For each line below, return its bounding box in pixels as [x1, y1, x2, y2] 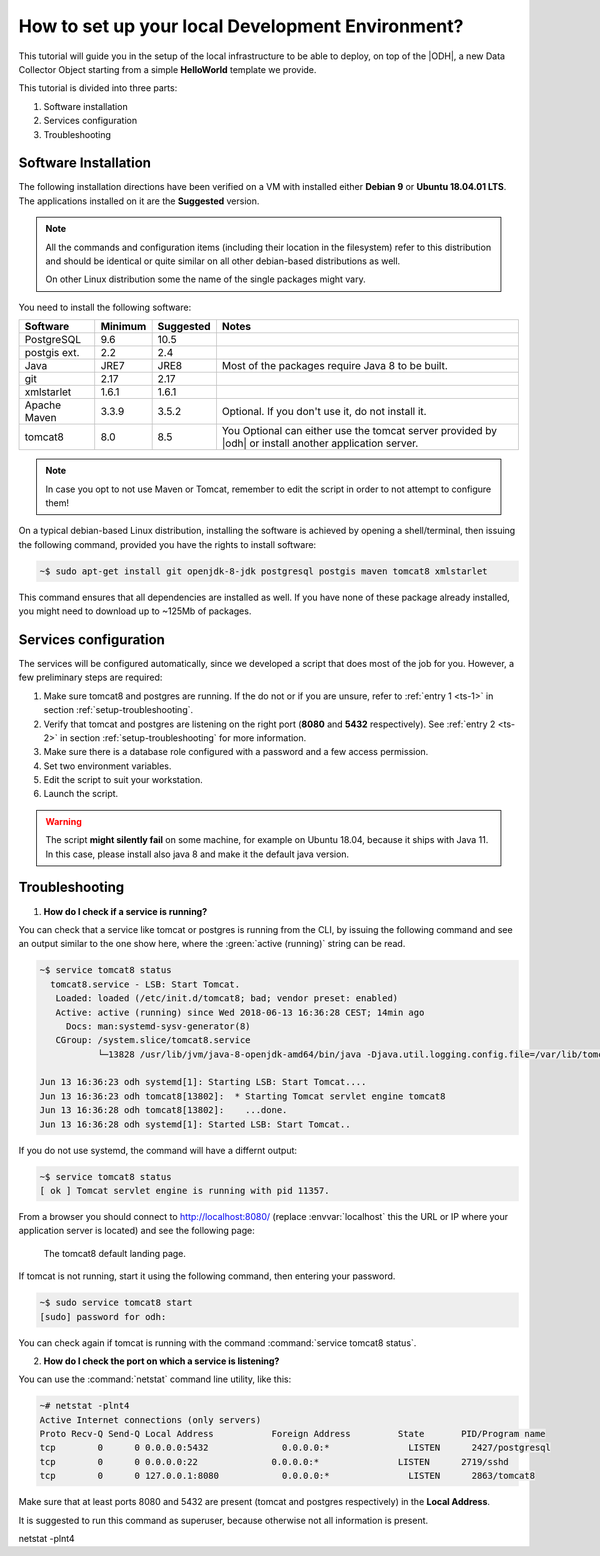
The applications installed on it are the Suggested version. [18, 195, 260, 207]
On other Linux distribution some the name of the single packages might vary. [45, 273, 366, 285]
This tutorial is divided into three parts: [18, 82, 178, 94]
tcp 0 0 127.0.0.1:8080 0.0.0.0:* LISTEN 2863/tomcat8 [39, 1470, 535, 1482]
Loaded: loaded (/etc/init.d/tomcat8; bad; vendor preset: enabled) [55, 993, 399, 1004]
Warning [45, 815, 82, 827]
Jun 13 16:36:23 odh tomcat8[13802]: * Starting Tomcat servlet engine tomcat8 [39, 1090, 446, 1102]
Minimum [100, 320, 147, 334]
